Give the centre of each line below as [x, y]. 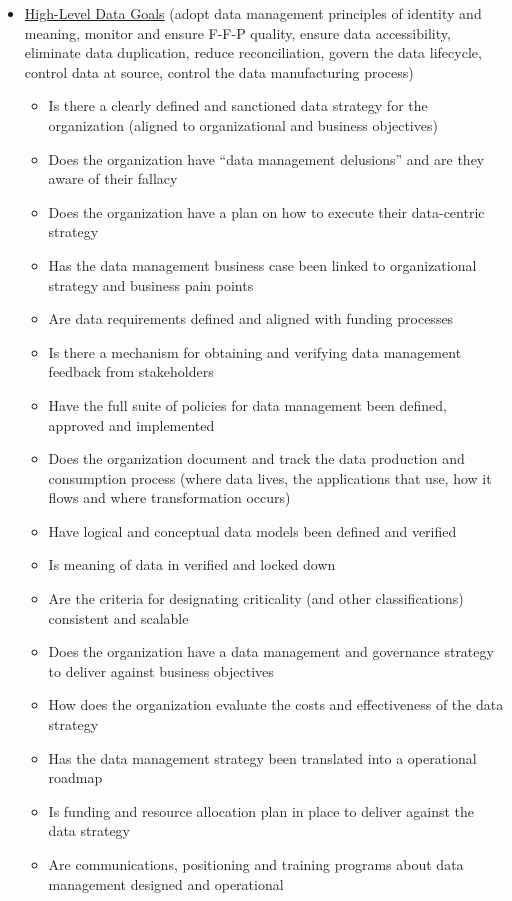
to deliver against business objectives [161, 670]
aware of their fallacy [113, 178]
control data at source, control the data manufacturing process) [219, 71]
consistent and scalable [118, 617]
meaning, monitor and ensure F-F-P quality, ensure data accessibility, [237, 32]
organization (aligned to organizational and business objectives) [243, 124]
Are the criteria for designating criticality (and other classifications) [256, 598]
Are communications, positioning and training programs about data [256, 864]
